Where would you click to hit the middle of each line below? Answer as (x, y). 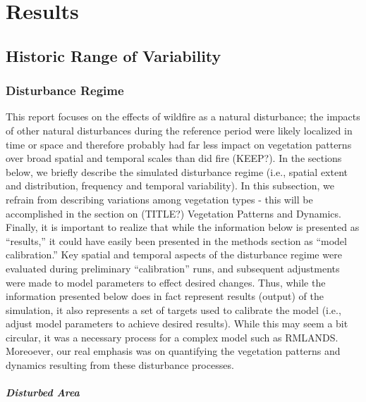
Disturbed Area (43, 392)
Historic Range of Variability (114, 55)
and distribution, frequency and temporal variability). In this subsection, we (170, 186)
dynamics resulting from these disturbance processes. (120, 365)
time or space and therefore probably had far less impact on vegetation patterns (179, 144)
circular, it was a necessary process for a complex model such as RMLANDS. (172, 337)
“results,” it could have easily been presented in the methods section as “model (176, 240)
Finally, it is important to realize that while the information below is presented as (183, 227)
